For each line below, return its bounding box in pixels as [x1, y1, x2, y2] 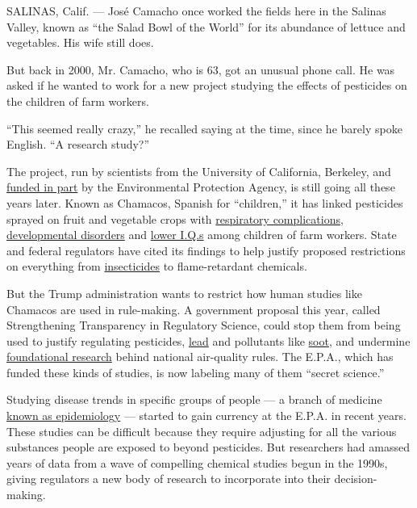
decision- [334, 470, 377, 487]
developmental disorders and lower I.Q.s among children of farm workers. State [6, 226, 397, 243]
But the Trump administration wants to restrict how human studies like [6, 284, 362, 301]
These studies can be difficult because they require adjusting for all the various [6, 422, 397, 439]
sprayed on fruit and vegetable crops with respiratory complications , [6, 210, 344, 227]
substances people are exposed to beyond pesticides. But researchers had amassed [6, 439, 411, 456]
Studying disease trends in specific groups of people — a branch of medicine [6, 391, 382, 408]
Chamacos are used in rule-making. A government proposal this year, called [6, 300, 381, 317]
